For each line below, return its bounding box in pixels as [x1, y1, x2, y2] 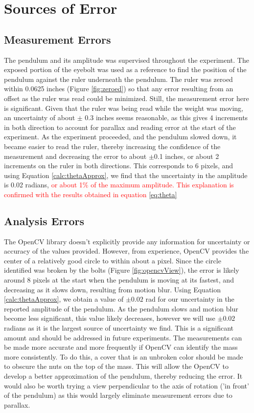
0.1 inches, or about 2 [154, 151, 219, 161]
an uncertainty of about [4, 112, 75, 123]
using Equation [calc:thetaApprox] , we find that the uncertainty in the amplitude [4, 170, 248, 180]
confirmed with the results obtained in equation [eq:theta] [4, 189, 177, 199]
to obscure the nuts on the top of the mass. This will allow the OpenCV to [4, 361, 229, 371]
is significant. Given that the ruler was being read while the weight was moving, [4, 103, 243, 113]
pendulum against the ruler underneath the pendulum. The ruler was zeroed [4, 74, 233, 84]
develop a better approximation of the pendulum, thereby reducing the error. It [4, 371, 243, 381]
